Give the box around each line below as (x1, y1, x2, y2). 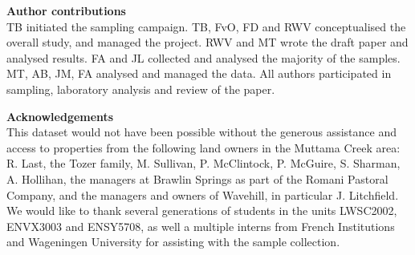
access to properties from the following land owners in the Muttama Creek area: (6, 139, 401, 156)
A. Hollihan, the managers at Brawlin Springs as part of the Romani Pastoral (6, 170, 389, 187)
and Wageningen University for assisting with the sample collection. (6, 233, 340, 250)
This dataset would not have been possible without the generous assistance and (6, 123, 397, 140)
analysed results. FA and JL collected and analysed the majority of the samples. (6, 49, 401, 66)
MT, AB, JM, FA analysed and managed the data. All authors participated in (6, 65, 392, 82)
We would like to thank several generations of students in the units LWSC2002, (6, 202, 397, 219)
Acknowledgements (6, 107, 114, 124)
